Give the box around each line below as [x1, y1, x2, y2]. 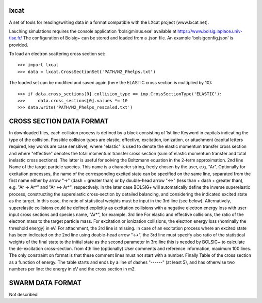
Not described [9, 292, 38, 298]
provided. [9, 42, 29, 48]
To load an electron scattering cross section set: [9, 51, 106, 57]
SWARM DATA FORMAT [9, 279, 82, 287]
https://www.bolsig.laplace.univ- [177, 28, 243, 34]
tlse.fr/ [9, 35, 22, 41]
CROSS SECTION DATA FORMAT [9, 117, 109, 125]
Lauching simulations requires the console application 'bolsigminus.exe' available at [9, 28, 177, 34]
